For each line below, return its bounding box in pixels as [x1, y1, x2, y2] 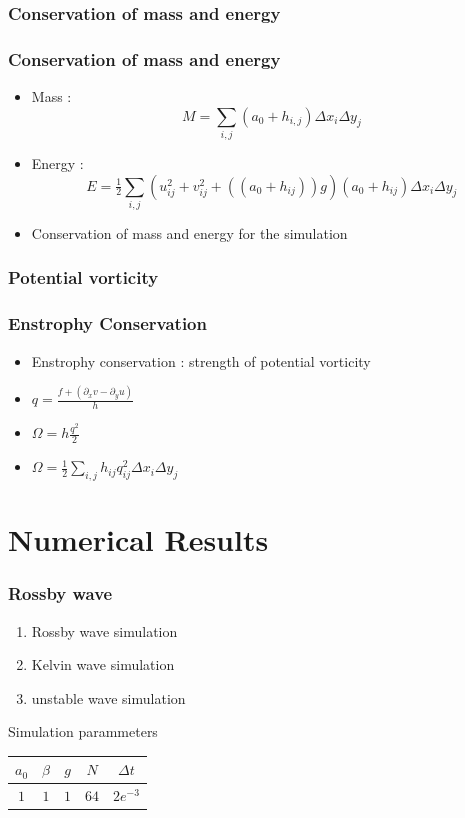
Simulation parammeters [8, 721, 158, 742]
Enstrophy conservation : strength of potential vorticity [31, 350, 371, 371]
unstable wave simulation [31, 687, 186, 708]
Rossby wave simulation [31, 620, 178, 641]
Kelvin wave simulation [31, 654, 175, 675]
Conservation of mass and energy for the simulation [31, 222, 348, 243]
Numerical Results [8, 519, 269, 560]
